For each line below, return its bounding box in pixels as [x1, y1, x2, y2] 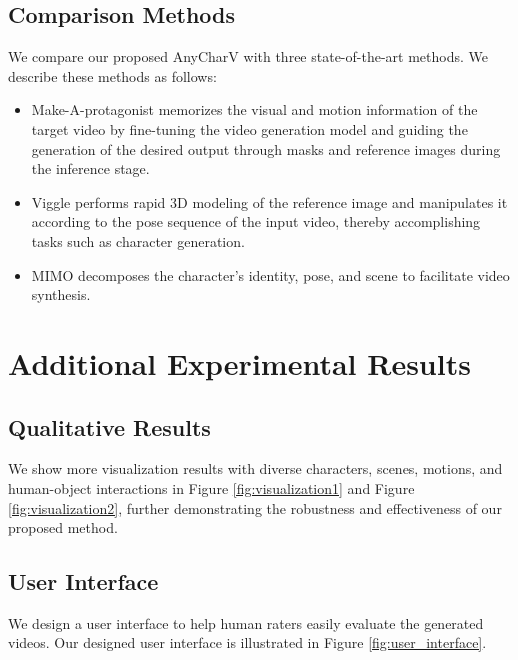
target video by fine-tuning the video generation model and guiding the [31, 118, 468, 139]
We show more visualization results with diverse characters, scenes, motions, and [8, 458, 503, 479]
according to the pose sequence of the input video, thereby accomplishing [31, 211, 481, 232]
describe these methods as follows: [8, 65, 217, 86]
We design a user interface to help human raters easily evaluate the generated [8, 612, 484, 633]
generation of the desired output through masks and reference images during [31, 138, 501, 159]
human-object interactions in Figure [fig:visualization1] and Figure [8, 477, 415, 498]
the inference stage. [31, 158, 150, 179]
